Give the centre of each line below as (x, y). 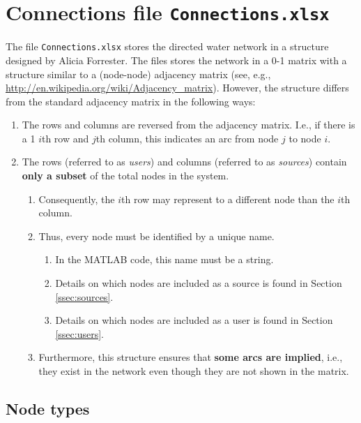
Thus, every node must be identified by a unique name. (156, 236)
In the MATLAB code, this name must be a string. (164, 259)
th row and (65, 138)
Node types (48, 408)
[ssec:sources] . (84, 296)
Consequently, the (77, 199)
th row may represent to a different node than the (228, 199)
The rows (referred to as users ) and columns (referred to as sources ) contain (184, 162)
